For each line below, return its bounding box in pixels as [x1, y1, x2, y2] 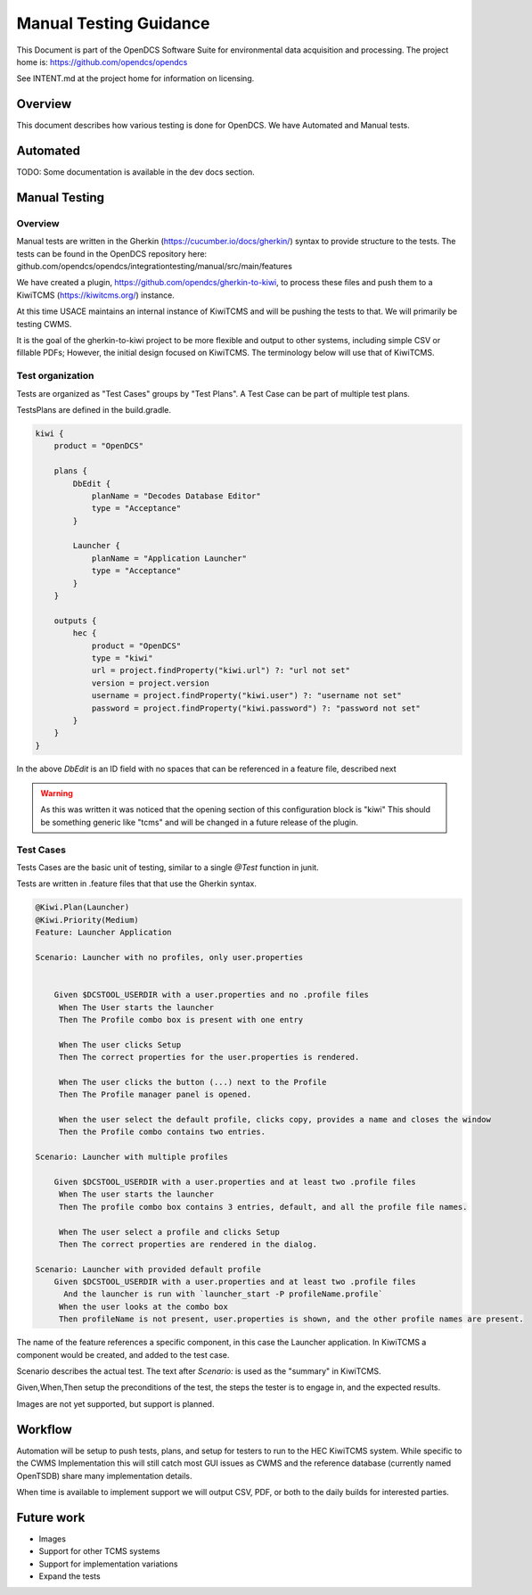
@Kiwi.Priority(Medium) [35, 915, 140, 925]
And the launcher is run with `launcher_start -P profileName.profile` [63, 1289, 383, 1299]
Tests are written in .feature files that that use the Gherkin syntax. [16, 878, 258, 889]
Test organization [16, 370, 94, 382]
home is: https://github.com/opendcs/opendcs [16, 56, 188, 67]
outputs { [53, 615, 97, 626]
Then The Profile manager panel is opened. [58, 1089, 252, 1100]
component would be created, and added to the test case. [16, 1349, 230, 1360]
